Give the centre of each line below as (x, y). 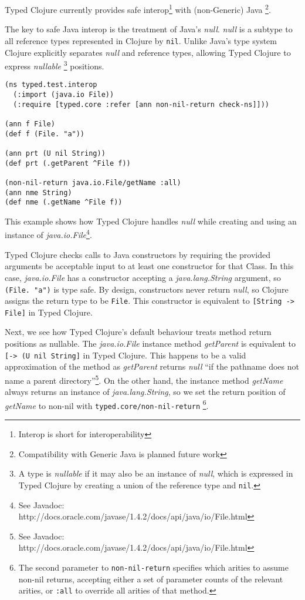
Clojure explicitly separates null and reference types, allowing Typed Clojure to (148, 52)
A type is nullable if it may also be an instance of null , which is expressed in (156, 473)
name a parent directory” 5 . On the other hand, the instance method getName (144, 379)
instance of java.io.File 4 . (48, 234)
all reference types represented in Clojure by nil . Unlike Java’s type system (141, 40)
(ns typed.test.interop (51, 85)
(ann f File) (30, 124)
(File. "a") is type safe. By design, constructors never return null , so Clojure (147, 289)
